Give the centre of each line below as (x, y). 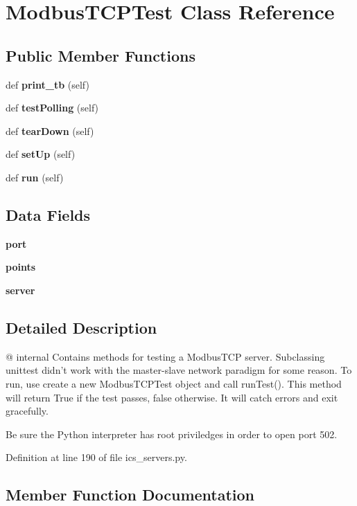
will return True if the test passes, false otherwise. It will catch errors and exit (172, 397)
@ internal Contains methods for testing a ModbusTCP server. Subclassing (165, 356)
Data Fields (48, 214)
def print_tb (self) (47, 84)
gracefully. (27, 411)
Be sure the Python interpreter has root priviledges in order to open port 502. (172, 434)
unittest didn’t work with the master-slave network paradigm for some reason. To (179, 370)
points (21, 267)
